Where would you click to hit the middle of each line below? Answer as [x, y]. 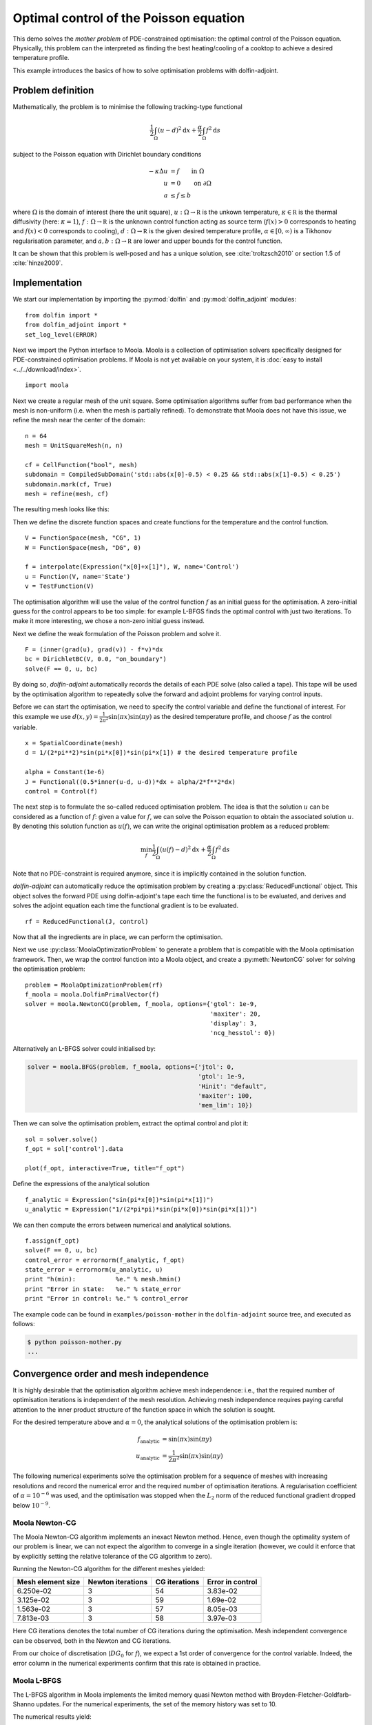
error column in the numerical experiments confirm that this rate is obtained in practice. [137, 1663]
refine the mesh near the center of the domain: [79, 420]
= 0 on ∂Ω [190, 183]
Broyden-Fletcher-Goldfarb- [312, 1695]
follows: [24, 1324]
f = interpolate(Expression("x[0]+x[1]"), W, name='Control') [132, 567]
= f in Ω [187, 171]
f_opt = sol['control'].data [74, 1149]
